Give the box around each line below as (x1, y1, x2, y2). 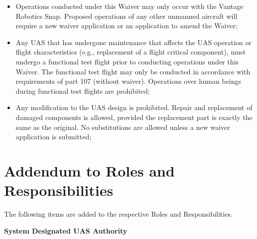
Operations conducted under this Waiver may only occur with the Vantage (15, 1, 244, 11)
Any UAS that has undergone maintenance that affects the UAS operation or (15, 37, 252, 47)
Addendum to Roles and (4, 160, 175, 180)
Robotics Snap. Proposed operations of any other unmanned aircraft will (15, 10, 238, 21)
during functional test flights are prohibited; (15, 85, 150, 96)
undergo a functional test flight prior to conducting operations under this (15, 56, 239, 66)
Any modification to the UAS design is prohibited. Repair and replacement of (15, 102, 253, 113)
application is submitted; (15, 131, 91, 142)
